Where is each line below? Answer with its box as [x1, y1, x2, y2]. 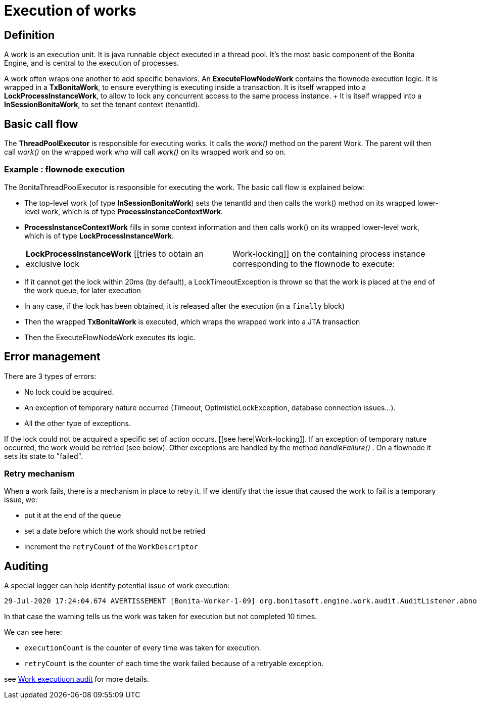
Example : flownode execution [4, 164, 125, 175]
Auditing [4, 559, 49, 573]
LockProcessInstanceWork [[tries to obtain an [26, 248, 204, 259]
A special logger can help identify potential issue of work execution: [4, 581, 230, 590]
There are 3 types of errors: [4, 371, 97, 381]
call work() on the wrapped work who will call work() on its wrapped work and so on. [4, 148, 286, 157]
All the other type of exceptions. [24, 418, 131, 428]
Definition [4, 28, 55, 41]
